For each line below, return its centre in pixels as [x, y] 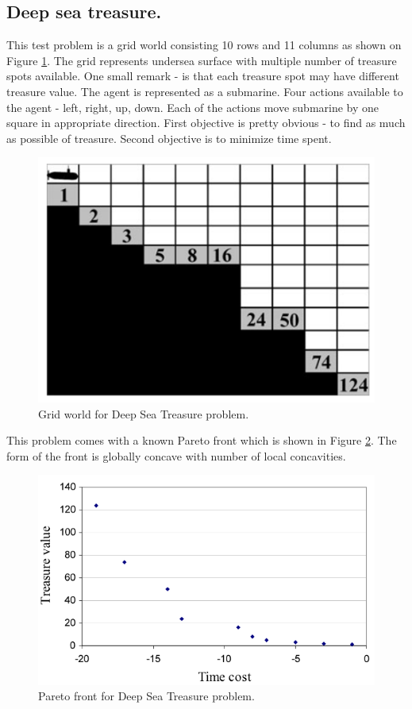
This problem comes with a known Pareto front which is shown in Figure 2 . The [202, 440]
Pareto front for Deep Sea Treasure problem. [146, 696]
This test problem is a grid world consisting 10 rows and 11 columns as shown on [204, 45]
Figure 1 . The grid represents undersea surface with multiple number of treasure [202, 60]
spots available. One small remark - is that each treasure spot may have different [203, 76]
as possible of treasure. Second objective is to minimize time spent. [169, 138]
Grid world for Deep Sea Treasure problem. [144, 413]
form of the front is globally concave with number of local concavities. [176, 455]
